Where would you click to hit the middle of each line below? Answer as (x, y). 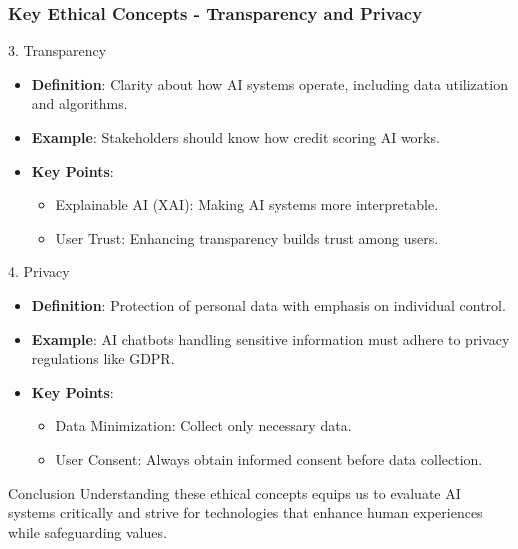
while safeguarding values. (87, 531)
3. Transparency (57, 50)
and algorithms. (79, 103)
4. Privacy (39, 271)
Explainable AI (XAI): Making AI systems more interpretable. (247, 204)
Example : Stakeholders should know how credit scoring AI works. (235, 137)
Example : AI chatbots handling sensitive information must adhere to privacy (270, 338)
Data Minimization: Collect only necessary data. (203, 425)
